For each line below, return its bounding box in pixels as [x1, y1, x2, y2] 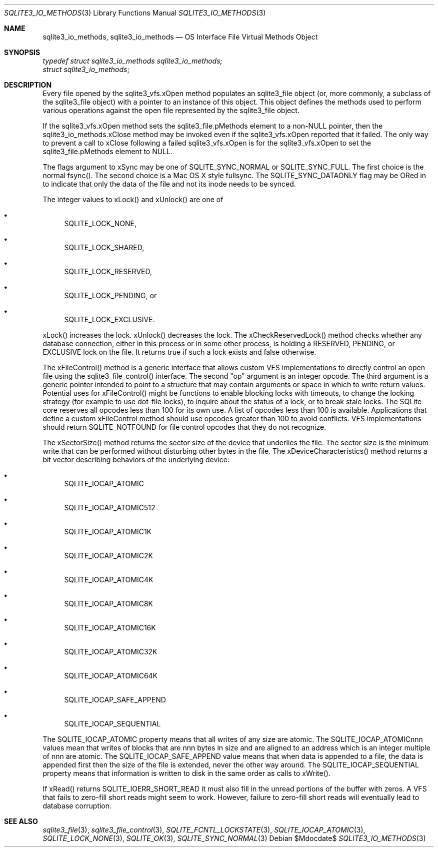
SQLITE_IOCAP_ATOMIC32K [64, 647, 157, 656]
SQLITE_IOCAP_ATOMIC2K [64, 551, 153, 560]
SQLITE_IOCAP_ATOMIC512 [64, 503, 155, 512]
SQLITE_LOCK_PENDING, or [64, 291, 157, 300]
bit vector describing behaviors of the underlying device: [42, 455, 229, 464]
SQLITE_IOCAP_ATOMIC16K [64, 623, 156, 632]
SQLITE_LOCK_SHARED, [64, 243, 144, 252]
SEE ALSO [4, 817, 38, 825]
